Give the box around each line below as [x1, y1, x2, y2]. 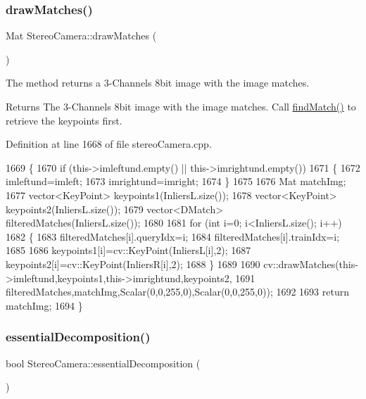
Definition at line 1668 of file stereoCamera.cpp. [6, 137, 212, 151]
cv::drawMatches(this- [263, 256, 358, 271]
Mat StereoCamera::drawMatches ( [6, 28, 157, 43]
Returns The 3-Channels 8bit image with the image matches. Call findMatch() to [6, 99, 356, 113]
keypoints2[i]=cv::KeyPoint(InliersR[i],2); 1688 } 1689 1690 [6, 256, 260, 271]
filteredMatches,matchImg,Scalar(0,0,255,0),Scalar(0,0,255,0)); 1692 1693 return [6, 284, 349, 299]
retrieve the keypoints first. [6, 113, 122, 127]
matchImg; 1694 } [6, 298, 83, 312]
